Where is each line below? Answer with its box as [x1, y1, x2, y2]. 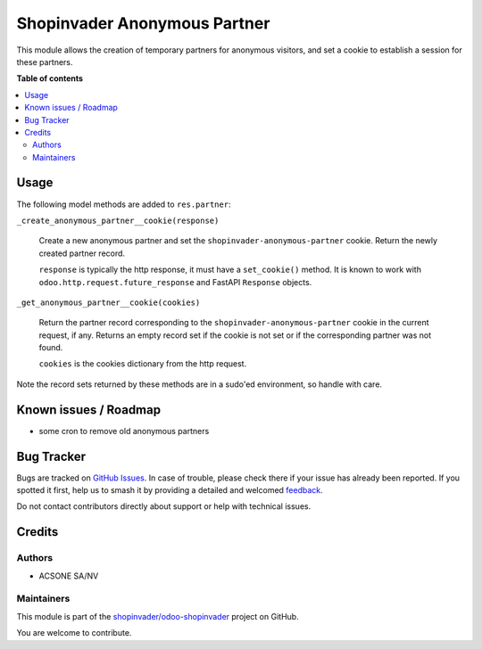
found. [38, 342, 63, 353]
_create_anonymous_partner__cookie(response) [16, 215, 220, 226]
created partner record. [38, 248, 125, 259]
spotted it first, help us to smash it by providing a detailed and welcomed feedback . [16, 485, 323, 496]
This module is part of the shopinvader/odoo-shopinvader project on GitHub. [16, 611, 299, 621]
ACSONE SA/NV [38, 571, 99, 581]
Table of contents [16, 73, 84, 84]
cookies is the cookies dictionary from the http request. [38, 358, 247, 369]
